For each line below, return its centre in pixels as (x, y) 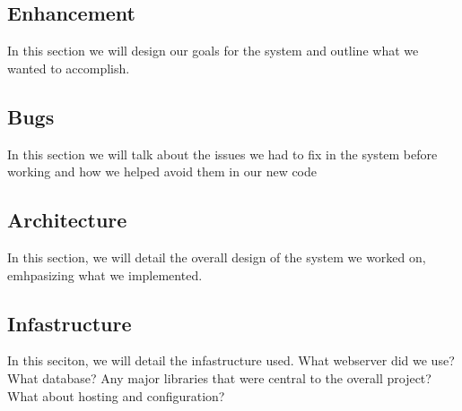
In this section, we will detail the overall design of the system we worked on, (217, 257)
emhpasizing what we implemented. (105, 274)
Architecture (67, 220)
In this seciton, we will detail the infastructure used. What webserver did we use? (231, 360)
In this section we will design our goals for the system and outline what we (213, 51)
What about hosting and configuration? (116, 395)
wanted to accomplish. (69, 68)
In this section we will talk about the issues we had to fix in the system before (222, 154)
